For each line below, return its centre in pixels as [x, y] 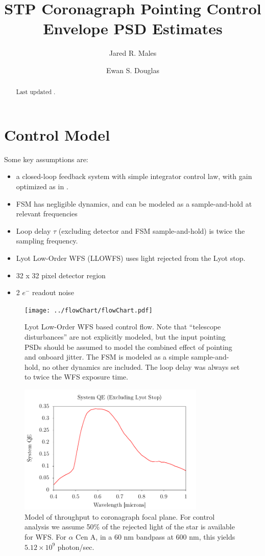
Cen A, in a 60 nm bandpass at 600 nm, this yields [155, 537]
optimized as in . [42, 186]
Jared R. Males [133, 53]
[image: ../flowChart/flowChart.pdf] [89, 310]
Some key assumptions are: [46, 159]
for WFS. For [45, 537]
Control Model [57, 134]
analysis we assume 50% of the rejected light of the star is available [130, 527]
